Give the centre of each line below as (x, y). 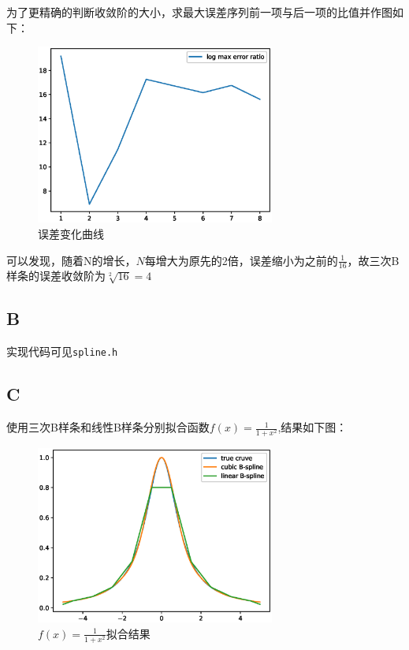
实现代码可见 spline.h (62, 351)
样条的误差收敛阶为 (56, 276)
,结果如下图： (312, 427)
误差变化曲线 (71, 233)
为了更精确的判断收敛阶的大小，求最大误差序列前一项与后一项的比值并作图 (199, 12)
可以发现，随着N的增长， (71, 260)
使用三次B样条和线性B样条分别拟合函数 (108, 427)
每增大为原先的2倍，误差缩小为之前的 (241, 260)
